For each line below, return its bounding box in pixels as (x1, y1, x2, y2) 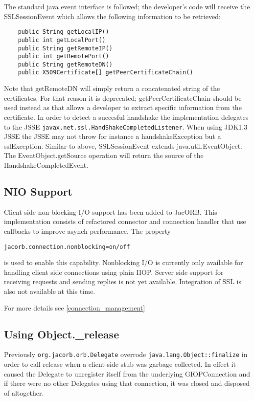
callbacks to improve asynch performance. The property (4, 225, 171, 236)
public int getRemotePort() (18, 53, 109, 60)
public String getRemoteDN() (18, 61, 113, 68)
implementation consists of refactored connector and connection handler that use (4, 216, 246, 226)
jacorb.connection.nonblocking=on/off (4, 243, 130, 250)
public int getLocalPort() (18, 36, 106, 44)
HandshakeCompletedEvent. (4, 159, 89, 170)
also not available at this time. (4, 286, 95, 296)
